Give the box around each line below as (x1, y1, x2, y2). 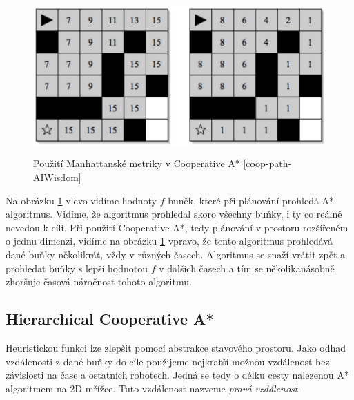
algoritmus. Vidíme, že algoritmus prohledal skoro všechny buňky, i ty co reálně (6, 207, 342, 221)
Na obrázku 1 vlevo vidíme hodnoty (6, 193, 157, 207)
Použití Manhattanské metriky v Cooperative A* (33, 156, 240, 171)
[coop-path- (243, 156, 292, 171)
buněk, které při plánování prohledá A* (168, 193, 335, 207)
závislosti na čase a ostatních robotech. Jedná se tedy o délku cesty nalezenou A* (6, 368, 349, 382)
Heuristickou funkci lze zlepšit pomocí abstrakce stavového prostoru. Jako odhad (6, 340, 346, 354)
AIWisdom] (33, 169, 81, 184)
